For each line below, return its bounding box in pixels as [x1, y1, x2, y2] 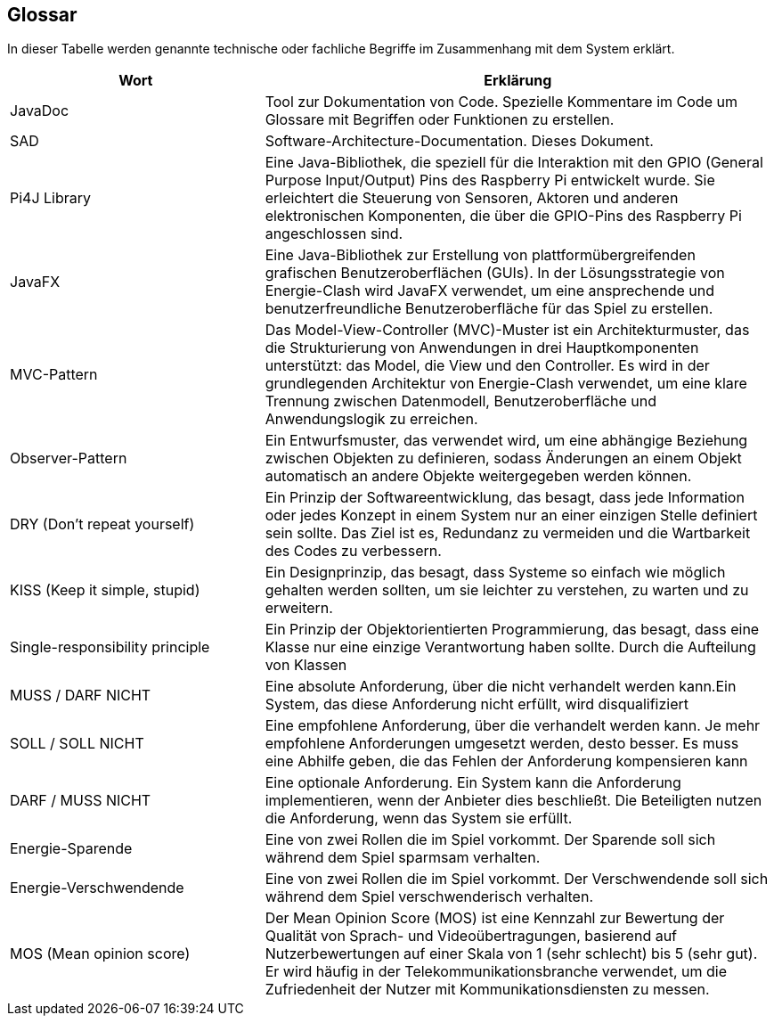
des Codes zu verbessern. [265, 542, 442, 561]
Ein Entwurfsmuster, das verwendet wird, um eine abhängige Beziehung [265, 431, 748, 450]
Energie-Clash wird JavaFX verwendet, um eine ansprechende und [265, 282, 714, 300]
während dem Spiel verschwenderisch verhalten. [265, 888, 594, 906]
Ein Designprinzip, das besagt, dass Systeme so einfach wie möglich [265, 563, 726, 582]
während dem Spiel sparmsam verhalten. [265, 848, 541, 867]
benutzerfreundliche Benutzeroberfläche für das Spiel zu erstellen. [265, 299, 713, 318]
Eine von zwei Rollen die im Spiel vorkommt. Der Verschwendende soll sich [265, 870, 769, 888]
